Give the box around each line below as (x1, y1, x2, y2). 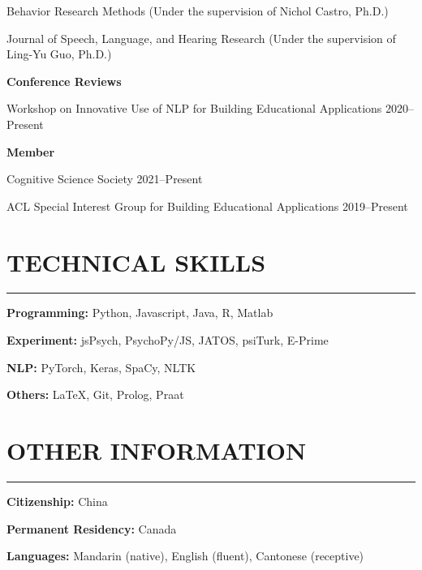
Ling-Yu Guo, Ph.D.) (6, 45, 112, 62)
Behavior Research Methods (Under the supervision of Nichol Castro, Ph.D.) (6, 2, 389, 19)
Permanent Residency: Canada (6, 520, 177, 537)
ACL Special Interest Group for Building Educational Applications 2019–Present (6, 197, 408, 214)
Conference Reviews (6, 72, 122, 89)
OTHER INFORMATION (6, 434, 307, 467)
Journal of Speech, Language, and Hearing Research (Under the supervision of (6, 29, 396, 46)
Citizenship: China (6, 492, 108, 509)
